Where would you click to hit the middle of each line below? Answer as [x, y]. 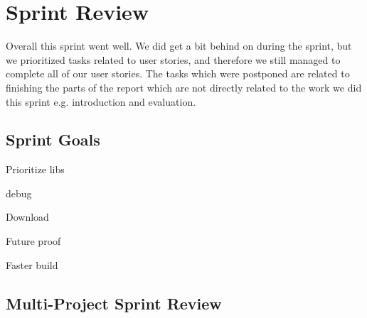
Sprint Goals [53, 139]
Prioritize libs [35, 169]
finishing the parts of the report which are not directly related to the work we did [184, 87]
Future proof [33, 241]
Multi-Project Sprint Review [114, 303]
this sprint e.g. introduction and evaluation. [101, 101]
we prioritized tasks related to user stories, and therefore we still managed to [173, 59]
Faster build [32, 264]
